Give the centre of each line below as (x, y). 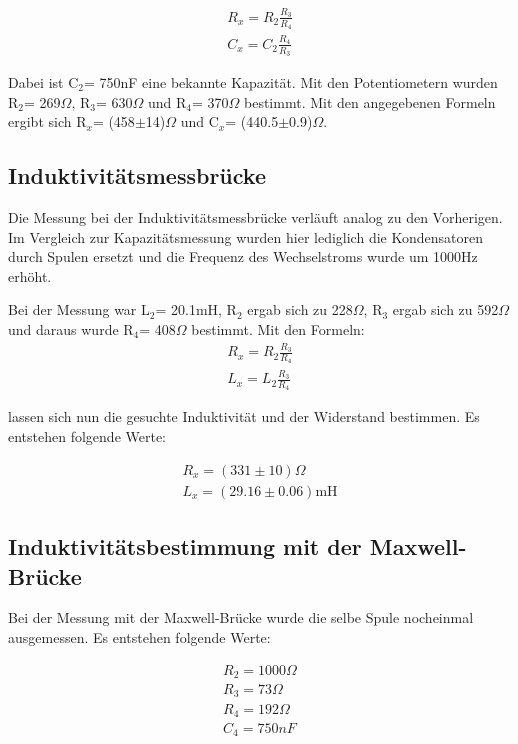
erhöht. (30, 275)
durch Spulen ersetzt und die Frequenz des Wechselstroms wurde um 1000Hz (243, 256)
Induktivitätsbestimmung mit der (185, 546)
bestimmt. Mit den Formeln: (278, 328)
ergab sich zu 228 (300, 309)
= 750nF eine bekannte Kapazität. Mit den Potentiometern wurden (290, 81)
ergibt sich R (47, 121)
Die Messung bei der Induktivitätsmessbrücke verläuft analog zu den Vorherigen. (255, 216)
